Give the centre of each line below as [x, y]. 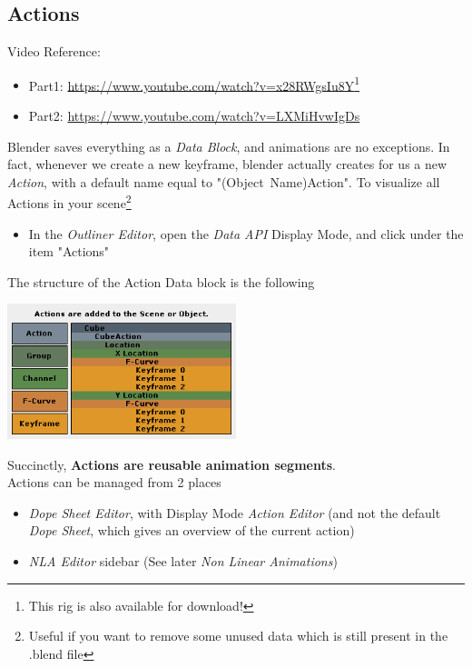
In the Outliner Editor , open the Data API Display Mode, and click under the [246, 233]
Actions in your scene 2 [69, 202]
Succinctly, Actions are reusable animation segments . [172, 464]
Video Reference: [54, 51]
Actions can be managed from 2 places [114, 482]
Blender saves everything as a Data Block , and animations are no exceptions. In [229, 146]
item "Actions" [69, 251]
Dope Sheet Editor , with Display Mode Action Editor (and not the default [235, 512]
